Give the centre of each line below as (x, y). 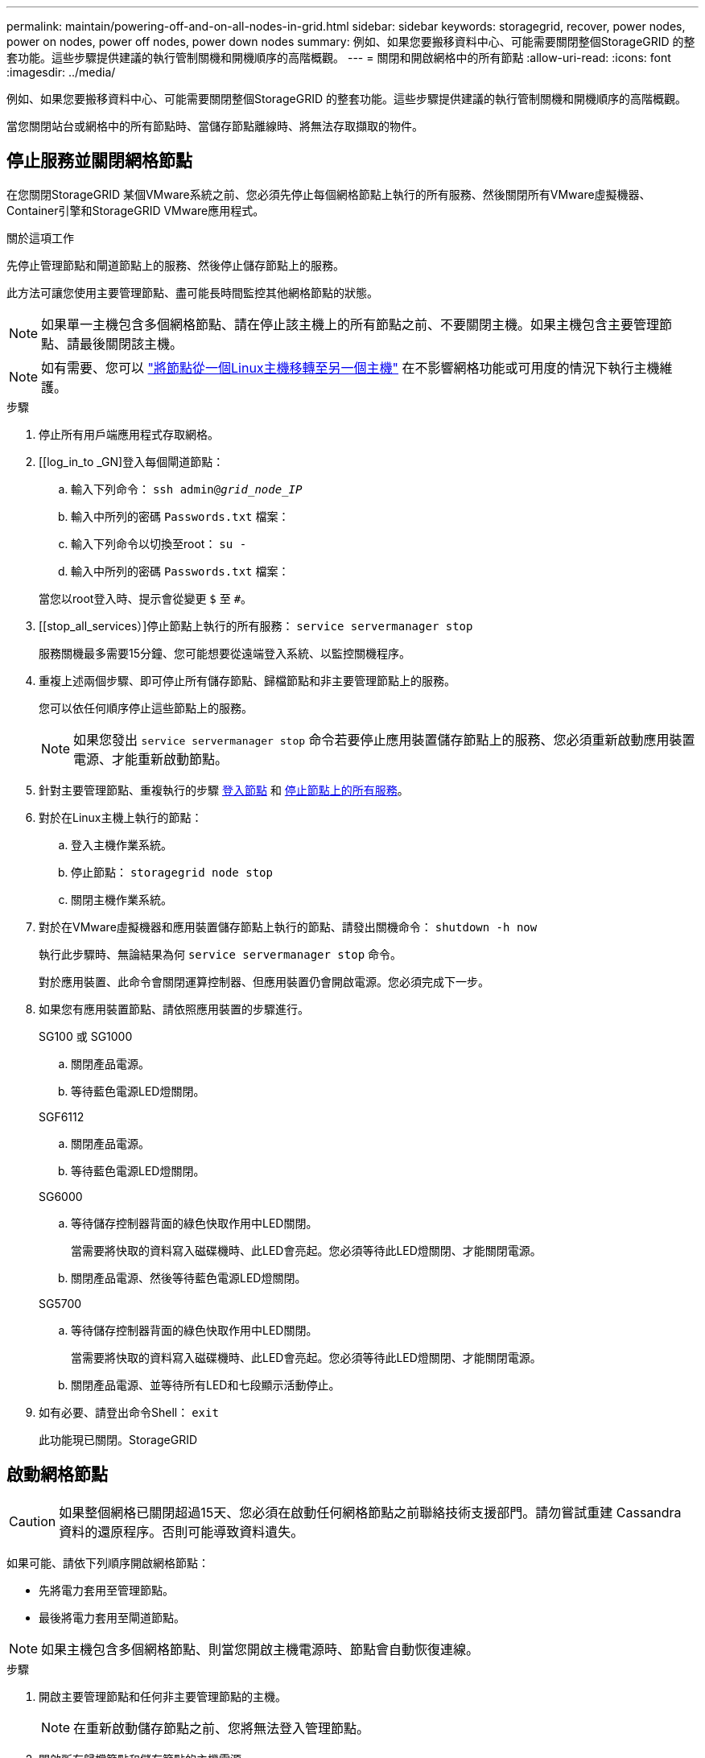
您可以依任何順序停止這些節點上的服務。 (146, 708)
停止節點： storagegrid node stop (172, 872)
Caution (33, 1521)
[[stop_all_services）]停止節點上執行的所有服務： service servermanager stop (256, 625)
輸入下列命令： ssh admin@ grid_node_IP (187, 489)
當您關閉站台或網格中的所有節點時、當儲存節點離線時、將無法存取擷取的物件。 (215, 126)
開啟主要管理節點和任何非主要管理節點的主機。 (163, 1696)
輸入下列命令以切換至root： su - (159, 543)
